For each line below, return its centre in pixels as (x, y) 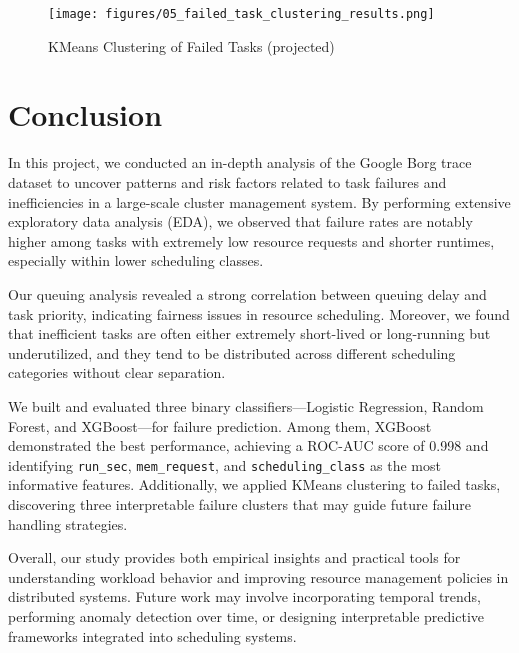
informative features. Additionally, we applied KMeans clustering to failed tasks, (254, 484)
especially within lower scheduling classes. (136, 260)
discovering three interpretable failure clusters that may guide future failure (239, 503)
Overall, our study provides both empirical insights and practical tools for (234, 557)
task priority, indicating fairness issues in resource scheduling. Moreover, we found (259, 313)
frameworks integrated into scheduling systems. (152, 635)
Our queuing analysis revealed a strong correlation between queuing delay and (247, 293)
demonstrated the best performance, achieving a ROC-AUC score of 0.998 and (248, 445)
